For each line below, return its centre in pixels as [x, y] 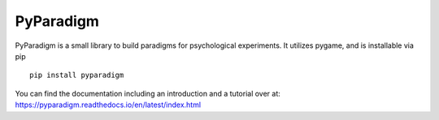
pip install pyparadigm [77, 75]
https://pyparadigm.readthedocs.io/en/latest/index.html [108, 105]
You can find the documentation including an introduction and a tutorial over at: [148, 93]
